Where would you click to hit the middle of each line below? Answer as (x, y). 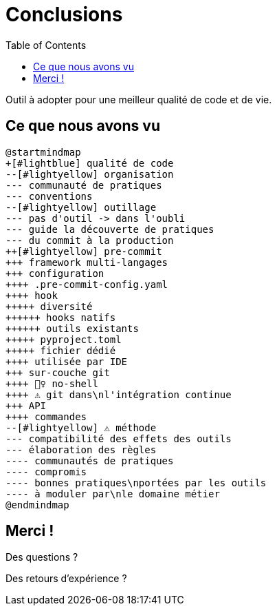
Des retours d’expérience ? (66, 579)
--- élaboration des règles (81, 449)
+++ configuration (55, 273)
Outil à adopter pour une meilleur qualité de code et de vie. (139, 99)
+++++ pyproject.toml (64, 339)
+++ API (26, 405)
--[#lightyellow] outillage (81, 207)
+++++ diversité (49, 306)
